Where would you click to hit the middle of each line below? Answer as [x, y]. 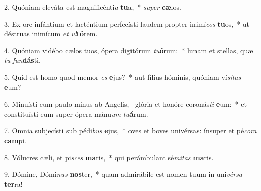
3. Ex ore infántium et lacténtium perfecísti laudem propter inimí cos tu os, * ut [127, 23]
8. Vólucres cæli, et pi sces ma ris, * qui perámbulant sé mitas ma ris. [109, 157]
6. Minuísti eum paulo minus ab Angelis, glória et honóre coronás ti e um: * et [125, 104]
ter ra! [13, 184]
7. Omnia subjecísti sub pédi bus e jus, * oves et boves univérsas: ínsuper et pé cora [130, 130]
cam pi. [15, 140]
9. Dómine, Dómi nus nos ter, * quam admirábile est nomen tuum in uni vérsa [123, 174]
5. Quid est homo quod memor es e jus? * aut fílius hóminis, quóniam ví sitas [123, 77]
